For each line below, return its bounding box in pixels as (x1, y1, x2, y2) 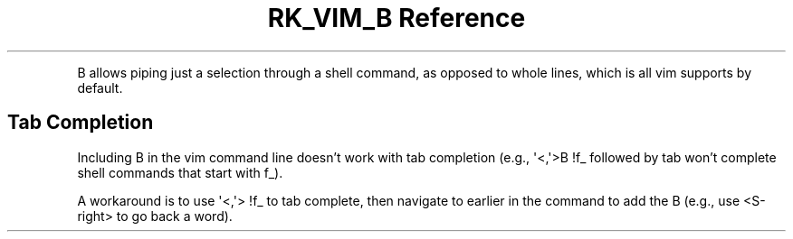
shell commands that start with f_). (77, 164, 283, 180)
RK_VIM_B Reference (267, 3, 526, 33)
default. (77, 79, 123, 96)
